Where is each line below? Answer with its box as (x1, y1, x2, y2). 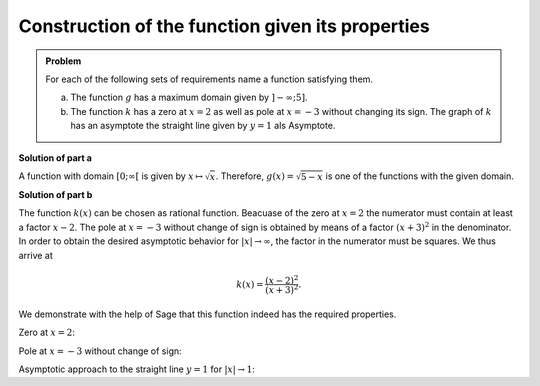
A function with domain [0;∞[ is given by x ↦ (18, 170, 204, 182)
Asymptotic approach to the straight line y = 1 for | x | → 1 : (18, 363, 255, 375)
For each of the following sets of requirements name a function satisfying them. (45, 73, 374, 85)
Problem (45, 55, 82, 67)
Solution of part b (18, 188, 93, 200)
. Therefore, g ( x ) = (215, 170, 295, 182)
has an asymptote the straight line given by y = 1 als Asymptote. (70, 120, 336, 132)
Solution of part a (18, 151, 92, 164)
